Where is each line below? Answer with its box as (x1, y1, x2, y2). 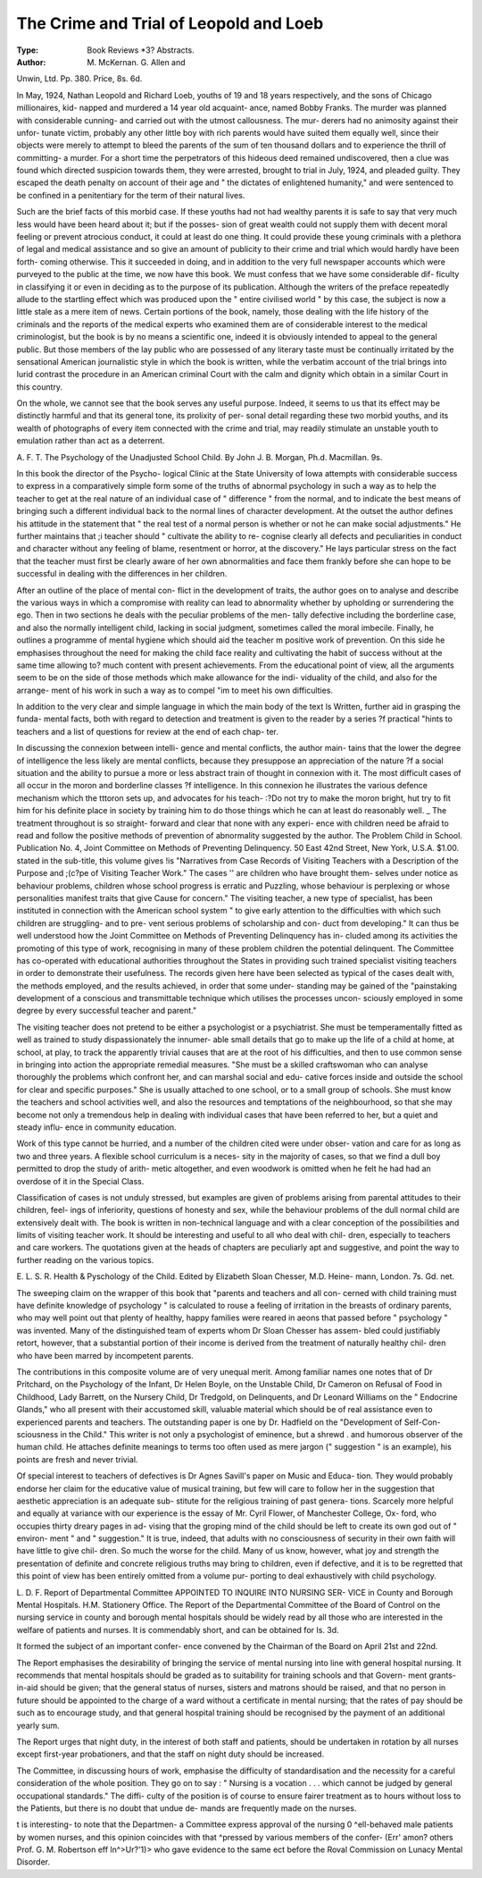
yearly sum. (16, 1720, 60, 1731)
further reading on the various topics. (16, 1254, 154, 1265)
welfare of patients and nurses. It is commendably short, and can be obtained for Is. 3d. (16, 1624, 339, 1635)
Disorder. (16, 1857, 51, 1867)
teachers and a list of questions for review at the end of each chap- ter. (16, 726, 278, 737)
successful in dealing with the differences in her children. (16, 568, 228, 579)
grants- (428, 1670, 457, 1680)
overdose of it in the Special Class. (16, 1175, 145, 1186)
